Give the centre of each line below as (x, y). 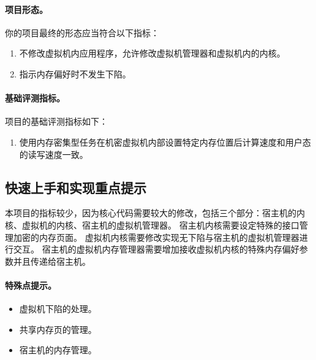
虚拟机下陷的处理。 (58, 309)
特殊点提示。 (31, 285)
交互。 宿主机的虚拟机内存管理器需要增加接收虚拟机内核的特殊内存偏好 (156, 249)
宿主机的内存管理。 (58, 350)
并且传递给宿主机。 (52, 261)
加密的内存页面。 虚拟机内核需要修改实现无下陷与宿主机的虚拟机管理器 (156, 237)
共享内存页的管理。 (58, 329)
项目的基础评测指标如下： (56, 121)
